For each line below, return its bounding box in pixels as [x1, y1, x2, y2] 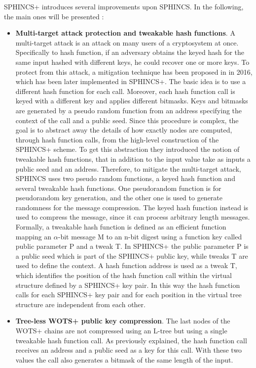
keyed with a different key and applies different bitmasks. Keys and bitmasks [15, 95, 248, 106]
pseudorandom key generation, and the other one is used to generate [15, 192, 223, 203]
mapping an [15, 231, 52, 241]
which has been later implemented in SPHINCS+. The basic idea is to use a [15, 76, 246, 87]
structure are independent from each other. [15, 299, 146, 309]
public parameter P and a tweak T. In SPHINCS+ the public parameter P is [15, 241, 249, 251]
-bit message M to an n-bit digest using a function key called [58, 231, 242, 241]
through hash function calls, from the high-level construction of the [15, 134, 219, 144]
